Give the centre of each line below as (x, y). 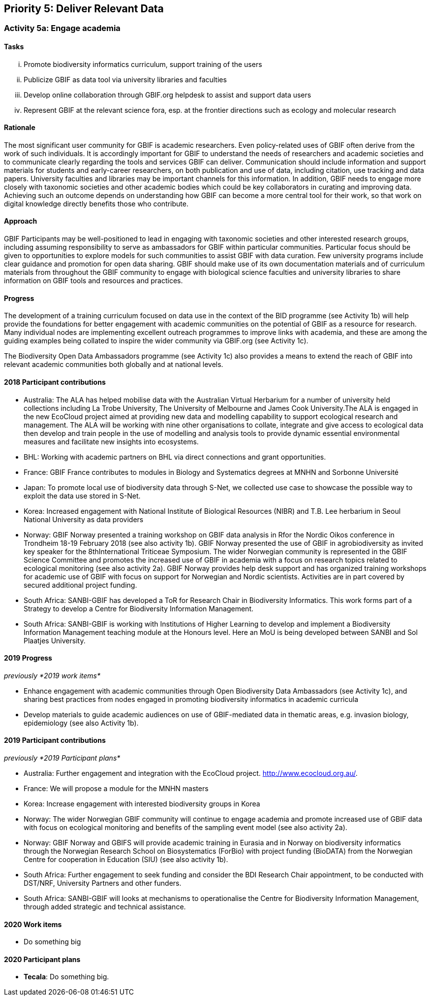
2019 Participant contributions (55, 740)
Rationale (20, 128)
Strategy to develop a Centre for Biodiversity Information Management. (139, 608)
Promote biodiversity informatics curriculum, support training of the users (143, 64)
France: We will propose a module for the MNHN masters (116, 788)
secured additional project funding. (80, 585)
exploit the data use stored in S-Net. (82, 496)
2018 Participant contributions (55, 382)
